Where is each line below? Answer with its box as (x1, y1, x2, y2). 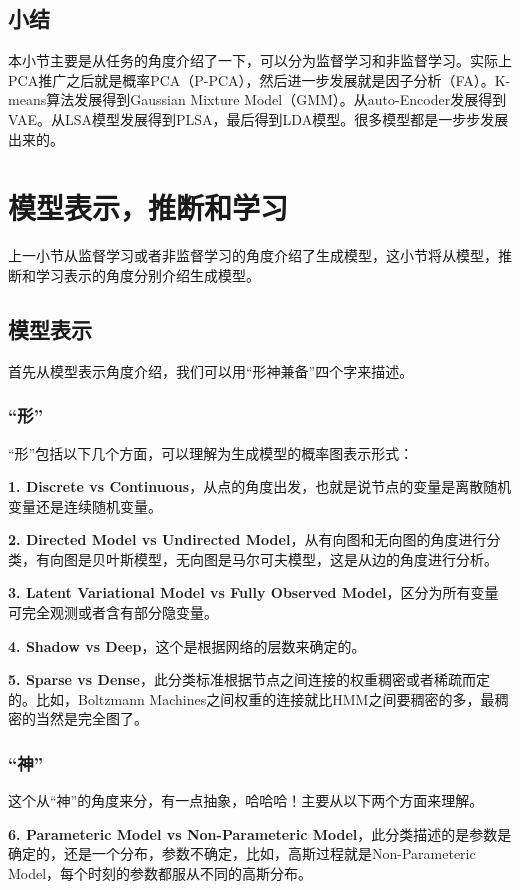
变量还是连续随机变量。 (8, 495, 162, 516)
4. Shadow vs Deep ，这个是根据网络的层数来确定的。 (8, 635, 366, 656)
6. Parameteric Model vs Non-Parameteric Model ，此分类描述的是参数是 (8, 823, 512, 844)
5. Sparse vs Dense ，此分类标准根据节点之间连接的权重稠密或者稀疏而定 (8, 669, 490, 690)
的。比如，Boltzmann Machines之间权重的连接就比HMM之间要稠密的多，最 (8, 688, 495, 709)
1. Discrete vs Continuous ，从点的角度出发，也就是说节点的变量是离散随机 (8, 476, 512, 497)
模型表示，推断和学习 (8, 187, 289, 228)
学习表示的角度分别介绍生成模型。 (35, 264, 260, 285)
